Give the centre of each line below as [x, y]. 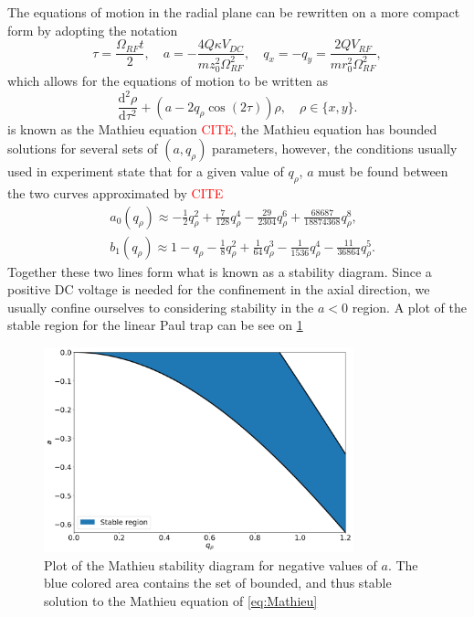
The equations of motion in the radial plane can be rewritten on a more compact [234, 12]
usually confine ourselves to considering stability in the [161, 307]
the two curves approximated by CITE [116, 192]
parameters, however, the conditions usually [335, 149]
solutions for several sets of [83, 149]
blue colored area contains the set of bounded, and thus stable [218, 583]
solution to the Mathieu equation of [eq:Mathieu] [181, 600]
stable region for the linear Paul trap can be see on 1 [155, 325]
